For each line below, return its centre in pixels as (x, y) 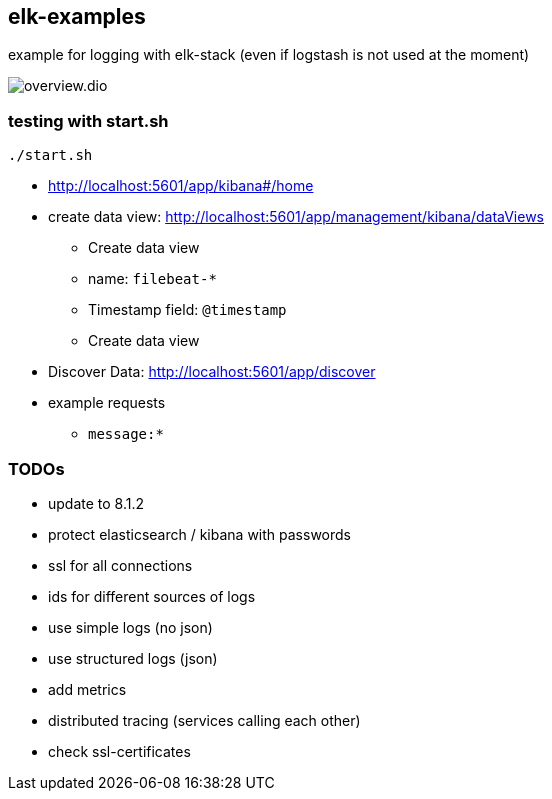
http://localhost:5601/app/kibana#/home (181, 186)
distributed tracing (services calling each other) (204, 720)
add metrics (87, 689)
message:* (126, 434)
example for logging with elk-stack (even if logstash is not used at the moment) (269, 55)
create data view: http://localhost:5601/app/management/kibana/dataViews (296, 217)
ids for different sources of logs (152, 596)
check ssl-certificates (119, 751)
